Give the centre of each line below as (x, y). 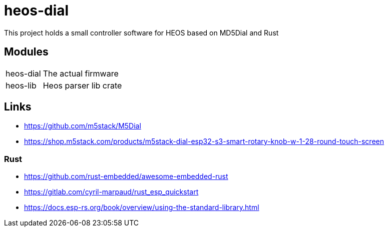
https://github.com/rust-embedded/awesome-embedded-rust (126, 176)
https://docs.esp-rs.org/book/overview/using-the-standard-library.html (142, 207)
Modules (26, 52)
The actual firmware (81, 73)
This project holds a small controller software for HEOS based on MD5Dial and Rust (141, 32)
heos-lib (21, 85)
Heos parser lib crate (82, 85)
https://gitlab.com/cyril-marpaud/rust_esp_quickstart (111, 192)
